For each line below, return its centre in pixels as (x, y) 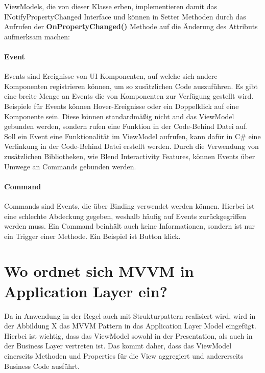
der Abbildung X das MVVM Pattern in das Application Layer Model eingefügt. (130, 326)
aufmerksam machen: (37, 36)
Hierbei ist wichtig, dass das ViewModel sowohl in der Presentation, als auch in (128, 335)
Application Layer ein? (86, 291)
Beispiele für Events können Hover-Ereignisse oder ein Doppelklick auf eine (122, 106)
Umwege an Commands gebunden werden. (70, 166)
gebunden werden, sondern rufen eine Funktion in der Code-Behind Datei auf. (126, 126)
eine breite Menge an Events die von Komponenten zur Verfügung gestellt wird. (129, 96)
